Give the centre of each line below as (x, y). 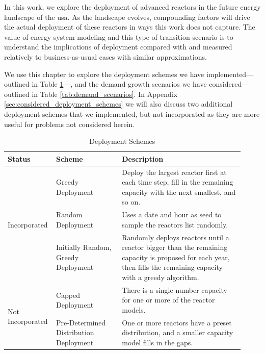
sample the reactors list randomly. (175, 224)
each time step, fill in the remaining (178, 182)
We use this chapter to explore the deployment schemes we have (104, 74)
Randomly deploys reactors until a (176, 237)
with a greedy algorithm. (161, 277)
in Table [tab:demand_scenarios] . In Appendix (105, 94)
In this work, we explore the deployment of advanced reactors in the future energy (132, 7)
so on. (131, 202)
